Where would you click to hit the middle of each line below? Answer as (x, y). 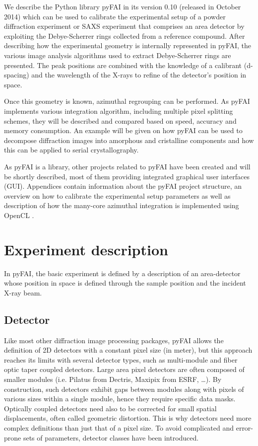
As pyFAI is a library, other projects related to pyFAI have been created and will (127, 166)
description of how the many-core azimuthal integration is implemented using (122, 205)
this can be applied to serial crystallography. (71, 150)
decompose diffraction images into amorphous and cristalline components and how (129, 140)
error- (245, 427)
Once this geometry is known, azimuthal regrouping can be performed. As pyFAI (127, 101)
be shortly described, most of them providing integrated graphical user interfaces (127, 176)
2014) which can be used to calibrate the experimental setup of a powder (115, 16)
